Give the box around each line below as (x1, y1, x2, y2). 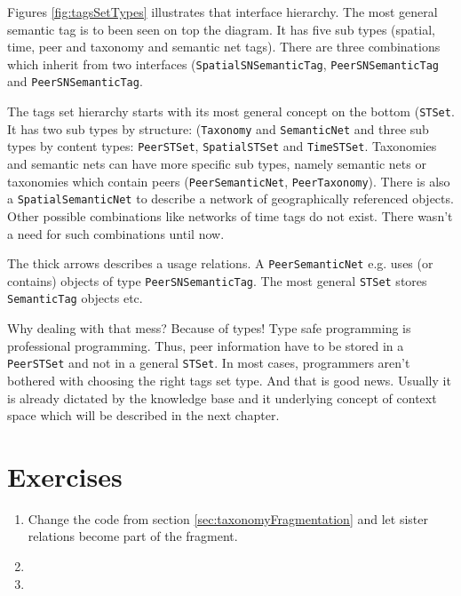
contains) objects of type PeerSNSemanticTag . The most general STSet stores (7, 271, 427, 290)
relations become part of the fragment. (28, 527, 238, 545)
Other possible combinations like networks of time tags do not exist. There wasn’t (7, 206, 453, 225)
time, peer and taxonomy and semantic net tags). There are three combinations (7, 37, 441, 56)
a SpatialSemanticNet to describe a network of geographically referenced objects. (7, 189, 454, 208)
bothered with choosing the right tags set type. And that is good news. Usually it (7, 370, 451, 389)
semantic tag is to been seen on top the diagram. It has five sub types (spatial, (7, 20, 435, 38)
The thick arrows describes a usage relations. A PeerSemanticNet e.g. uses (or (7, 254, 433, 273)
